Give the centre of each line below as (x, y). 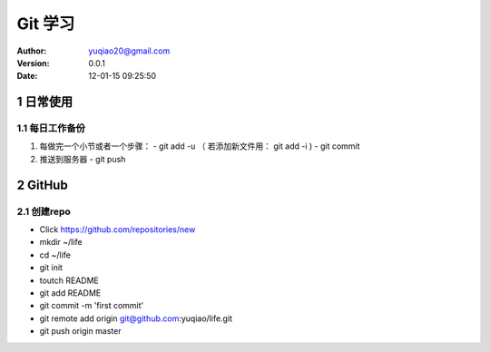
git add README (70, 293)
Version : (33, 63)
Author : (32, 51)
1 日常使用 (45, 102)
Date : (27, 76)
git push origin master (80, 331)
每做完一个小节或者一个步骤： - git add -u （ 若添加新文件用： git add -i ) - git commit (200, 146)
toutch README (69, 280)
